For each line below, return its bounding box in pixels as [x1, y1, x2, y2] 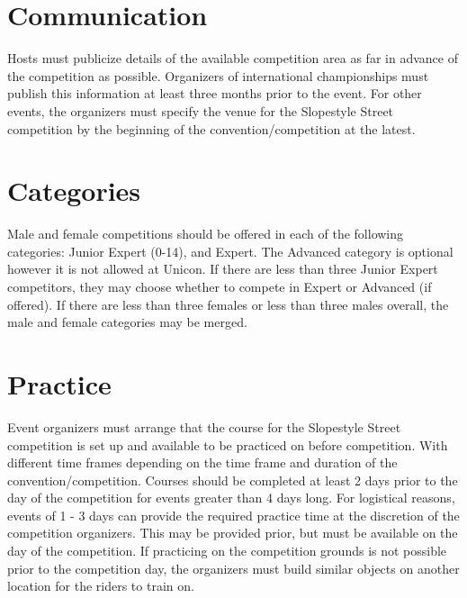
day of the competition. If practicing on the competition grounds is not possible [7, 541, 447, 560]
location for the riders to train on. [7, 576, 194, 595]
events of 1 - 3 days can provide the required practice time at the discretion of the [7, 505, 460, 524]
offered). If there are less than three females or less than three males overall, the [7, 294, 449, 313]
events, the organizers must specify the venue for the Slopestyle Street [7, 101, 394, 120]
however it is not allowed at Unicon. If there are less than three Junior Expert [7, 259, 438, 278]
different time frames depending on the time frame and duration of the [7, 453, 398, 472]
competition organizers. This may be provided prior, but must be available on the [7, 523, 458, 542]
